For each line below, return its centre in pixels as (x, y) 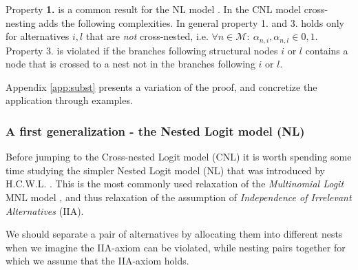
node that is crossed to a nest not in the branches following (130, 64)
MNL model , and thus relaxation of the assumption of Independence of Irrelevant (179, 197)
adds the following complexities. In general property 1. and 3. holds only (192, 22)
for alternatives (38, 36)
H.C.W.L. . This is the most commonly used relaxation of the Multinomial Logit (175, 184)
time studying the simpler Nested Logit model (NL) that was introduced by (165, 170)
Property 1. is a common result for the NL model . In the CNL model (154, 9)
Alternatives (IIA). (45, 210)
